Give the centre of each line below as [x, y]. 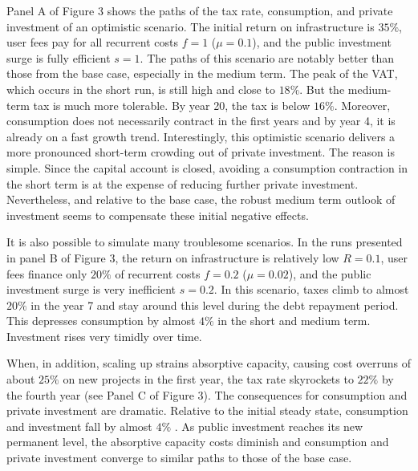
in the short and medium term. [294, 321]
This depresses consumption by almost [101, 321]
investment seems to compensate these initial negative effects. [158, 215]
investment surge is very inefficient [91, 289]
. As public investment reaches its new [269, 426]
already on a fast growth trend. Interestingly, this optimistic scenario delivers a [201, 136]
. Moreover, [362, 105]
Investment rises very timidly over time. [104, 336]
